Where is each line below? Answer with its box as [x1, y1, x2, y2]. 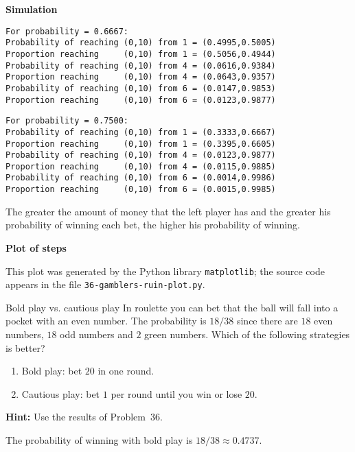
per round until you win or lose [111, 386, 242, 401]
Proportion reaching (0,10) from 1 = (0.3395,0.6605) [5, 139, 276, 149]
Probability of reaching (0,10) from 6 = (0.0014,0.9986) [5, 173, 276, 183]
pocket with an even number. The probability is [5, 313, 207, 328]
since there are [236, 313, 298, 328]
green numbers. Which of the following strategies [144, 327, 350, 342]
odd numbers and [60, 327, 133, 342]
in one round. [98, 364, 154, 378]
